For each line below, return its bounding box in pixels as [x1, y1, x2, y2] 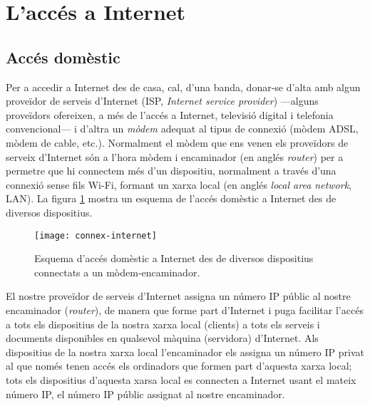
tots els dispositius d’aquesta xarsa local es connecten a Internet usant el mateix [6, 372, 356, 387]
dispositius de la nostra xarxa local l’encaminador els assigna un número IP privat [6, 344, 365, 359]
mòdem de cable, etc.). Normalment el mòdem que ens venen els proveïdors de [6, 135, 349, 150]
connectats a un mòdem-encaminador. [34, 264, 200, 279]
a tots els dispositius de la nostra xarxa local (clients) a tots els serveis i [6, 316, 320, 331]
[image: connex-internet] [34, 230, 157, 241]
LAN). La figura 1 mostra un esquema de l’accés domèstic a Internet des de [6, 191, 336, 206]
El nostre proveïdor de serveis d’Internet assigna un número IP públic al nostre [6, 288, 351, 303]
